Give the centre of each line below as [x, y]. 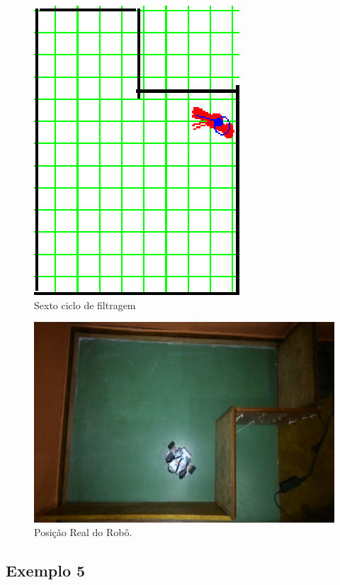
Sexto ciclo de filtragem [85, 305]
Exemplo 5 [46, 570]
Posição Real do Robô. [83, 532]
